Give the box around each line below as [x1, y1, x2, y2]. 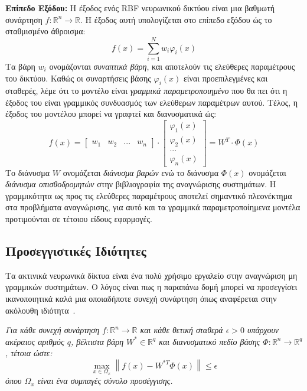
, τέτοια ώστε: [5, 347, 53, 359]
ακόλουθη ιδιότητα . [5, 304, 76, 316]
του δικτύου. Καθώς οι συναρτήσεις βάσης [5, 71, 151, 84]
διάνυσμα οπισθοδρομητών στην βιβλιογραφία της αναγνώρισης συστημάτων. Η [5, 178, 276, 190]
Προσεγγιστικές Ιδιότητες [5, 241, 146, 259]
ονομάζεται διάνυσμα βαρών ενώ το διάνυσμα [63, 166, 218, 178]
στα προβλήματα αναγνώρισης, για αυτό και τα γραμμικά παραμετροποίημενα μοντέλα [5, 201, 301, 213]
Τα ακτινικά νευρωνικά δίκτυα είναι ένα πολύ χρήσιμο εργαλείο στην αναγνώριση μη [5, 269, 298, 281]
